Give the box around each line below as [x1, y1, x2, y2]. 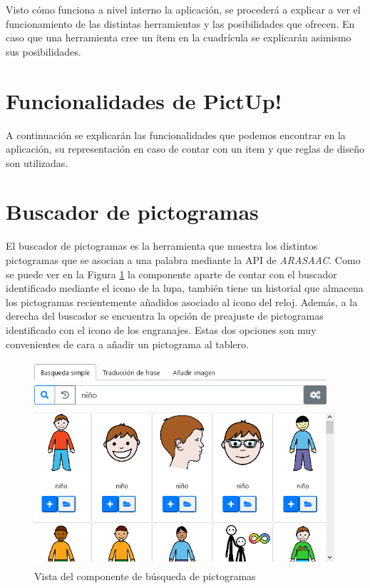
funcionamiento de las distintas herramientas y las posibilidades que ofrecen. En [6, 16, 355, 31]
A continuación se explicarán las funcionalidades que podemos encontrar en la [6, 127, 346, 142]
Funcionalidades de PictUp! [6, 86, 282, 115]
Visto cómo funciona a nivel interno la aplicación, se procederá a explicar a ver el [6, 2, 361, 16]
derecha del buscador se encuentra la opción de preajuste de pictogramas [6, 308, 324, 323]
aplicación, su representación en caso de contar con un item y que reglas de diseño [6, 141, 364, 156]
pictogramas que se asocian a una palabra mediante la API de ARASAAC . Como [6, 253, 361, 267]
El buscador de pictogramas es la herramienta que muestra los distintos [6, 238, 318, 253]
